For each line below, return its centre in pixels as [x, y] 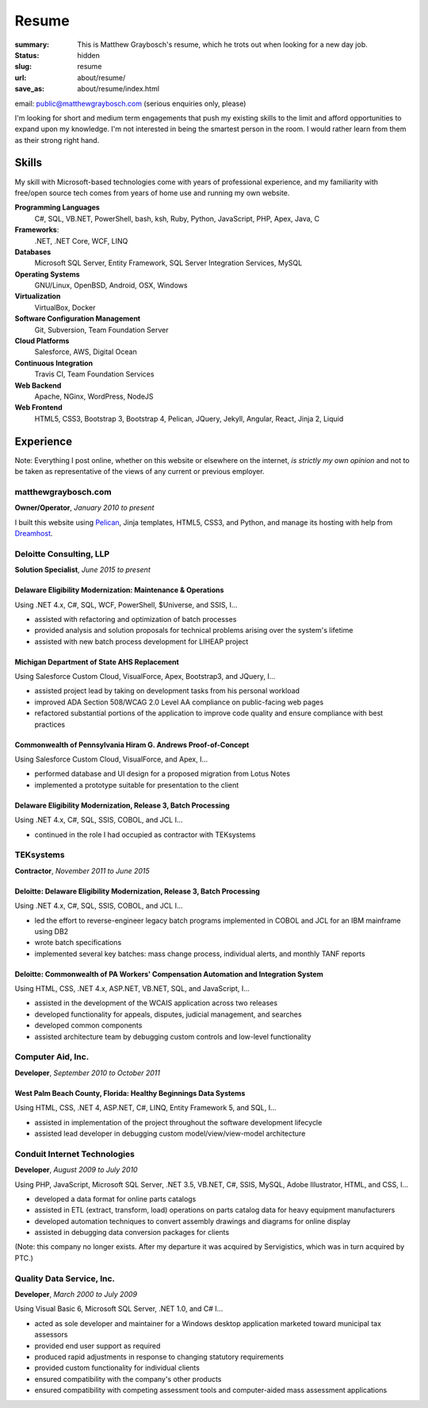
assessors [51, 1335]
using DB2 [52, 931]
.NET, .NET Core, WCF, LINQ [81, 241]
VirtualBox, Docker [65, 307]
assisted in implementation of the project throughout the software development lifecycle [178, 1122]
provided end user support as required [97, 1345]
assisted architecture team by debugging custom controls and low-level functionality [173, 1036]
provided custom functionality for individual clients [117, 1368]
